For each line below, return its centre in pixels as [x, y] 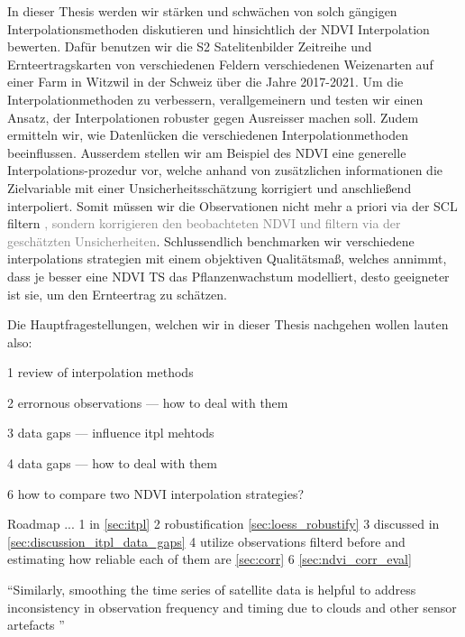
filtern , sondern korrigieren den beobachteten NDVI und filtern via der [204, 223]
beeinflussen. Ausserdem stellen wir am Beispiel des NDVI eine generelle [207, 152]
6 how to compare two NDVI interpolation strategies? [156, 493]
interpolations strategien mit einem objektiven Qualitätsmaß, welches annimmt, [227, 258]
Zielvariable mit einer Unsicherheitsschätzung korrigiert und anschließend [210, 187]
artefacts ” [36, 625]
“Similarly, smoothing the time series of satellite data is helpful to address [212, 590]
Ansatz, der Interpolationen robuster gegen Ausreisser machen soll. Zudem [213, 117]
